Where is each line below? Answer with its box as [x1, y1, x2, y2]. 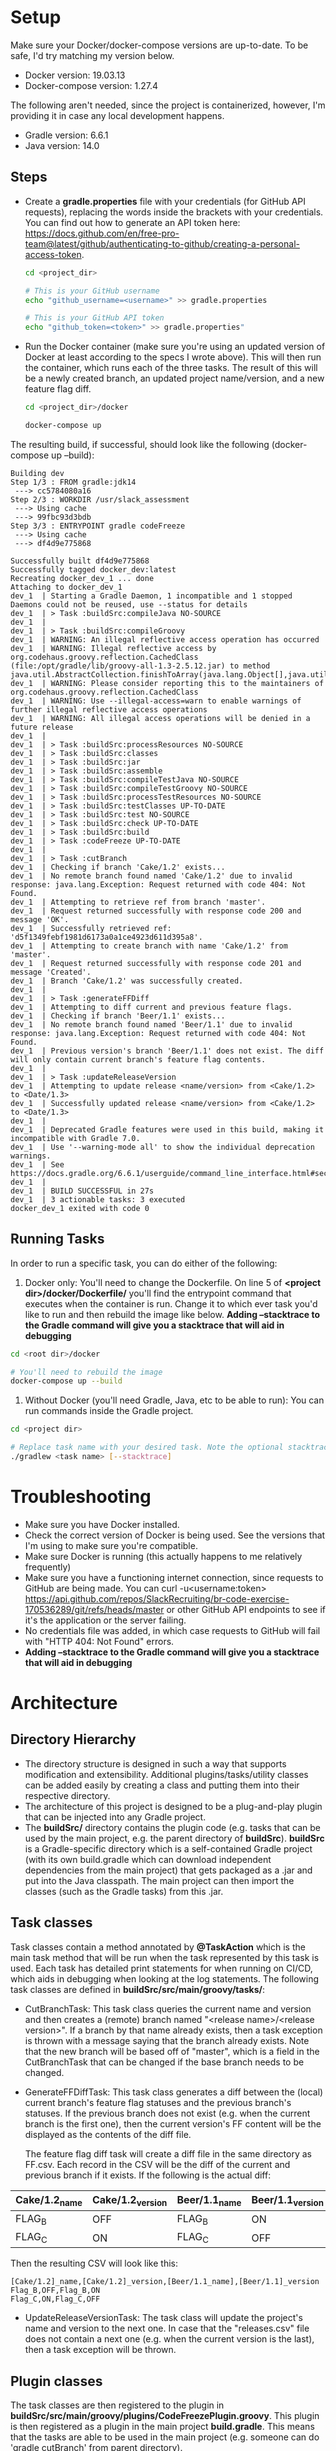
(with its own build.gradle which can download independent [24, 1853, 272, 1865]
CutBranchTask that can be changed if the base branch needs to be [24, 2056, 305, 2068]
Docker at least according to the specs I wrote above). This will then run [24, 351, 322, 363]
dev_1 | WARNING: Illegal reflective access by [10, 643, 217, 653]
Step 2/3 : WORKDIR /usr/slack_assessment [10, 494, 190, 505]
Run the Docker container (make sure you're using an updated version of [24, 341, 326, 353]
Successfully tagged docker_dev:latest [10, 564, 177, 575]
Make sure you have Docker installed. [24, 1518, 180, 1530]
